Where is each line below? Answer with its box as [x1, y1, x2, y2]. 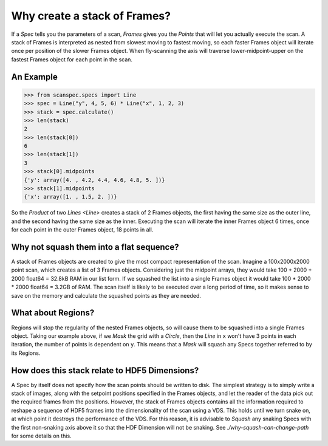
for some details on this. [11, 432, 72, 439]
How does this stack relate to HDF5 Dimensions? [11, 365, 199, 376]
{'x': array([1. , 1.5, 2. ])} [24, 193, 118, 201]
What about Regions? [11, 307, 95, 318]
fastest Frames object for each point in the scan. [11, 55, 133, 63]
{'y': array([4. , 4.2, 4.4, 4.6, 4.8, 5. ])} [24, 176, 165, 184]
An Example [11, 72, 58, 82]
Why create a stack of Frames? [11, 9, 171, 22]
